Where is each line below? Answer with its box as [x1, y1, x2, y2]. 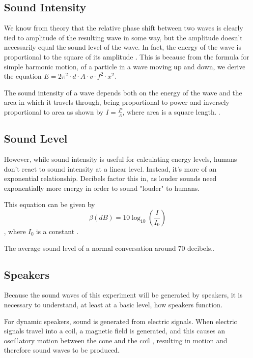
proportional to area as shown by [4, 106, 104, 117]
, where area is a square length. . [122, 106, 221, 117]
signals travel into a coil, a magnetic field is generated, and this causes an [4, 326, 225, 336]
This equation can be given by [4, 199, 95, 209]
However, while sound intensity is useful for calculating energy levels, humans [4, 153, 237, 164]
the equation [4, 71, 42, 81]
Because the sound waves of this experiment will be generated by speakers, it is [4, 290, 243, 300]
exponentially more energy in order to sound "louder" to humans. [4, 182, 200, 193]
